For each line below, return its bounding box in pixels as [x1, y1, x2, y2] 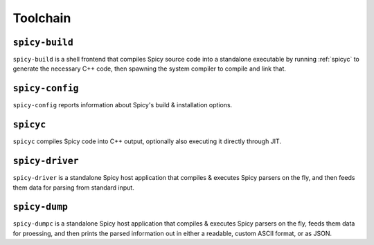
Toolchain [12, 10, 71, 26]
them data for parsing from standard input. [12, 183, 134, 192]
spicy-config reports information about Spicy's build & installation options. [12, 101, 233, 109]
